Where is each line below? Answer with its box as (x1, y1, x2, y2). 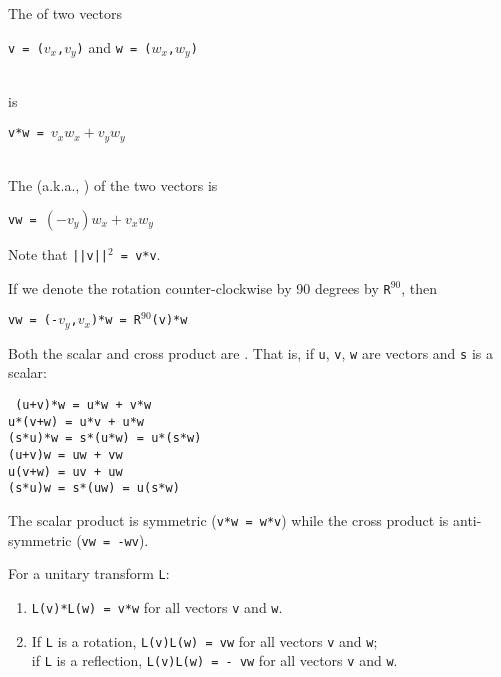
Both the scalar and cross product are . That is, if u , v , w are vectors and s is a (8, 342, 493, 363)
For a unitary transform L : (8, 563, 170, 584)
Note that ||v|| (8, 243, 108, 264)
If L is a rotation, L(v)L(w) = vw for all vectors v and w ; (31, 630, 378, 651)
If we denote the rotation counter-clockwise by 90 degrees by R (8, 277, 391, 298)
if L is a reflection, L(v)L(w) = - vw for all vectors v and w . (31, 650, 398, 671)
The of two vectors (8, 3, 123, 23)
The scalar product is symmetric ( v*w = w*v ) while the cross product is (8, 509, 449, 530)
